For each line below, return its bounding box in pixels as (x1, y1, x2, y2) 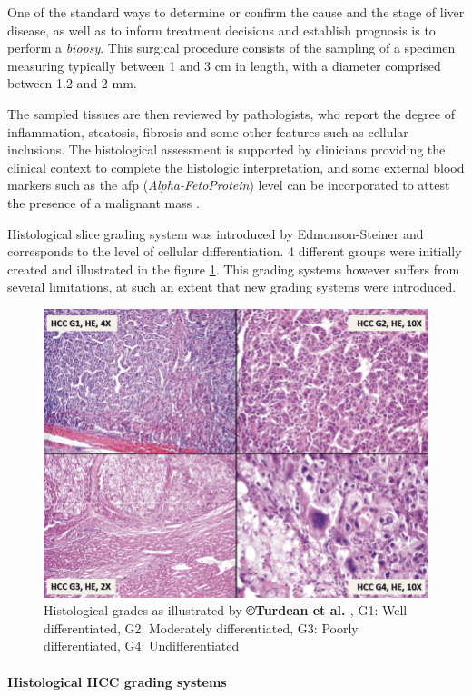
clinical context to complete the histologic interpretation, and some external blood (7, 157, 465, 176)
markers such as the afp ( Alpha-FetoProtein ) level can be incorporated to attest (7, 175, 450, 194)
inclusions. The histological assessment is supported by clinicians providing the (7, 140, 446, 159)
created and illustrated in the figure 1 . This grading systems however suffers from (7, 259, 460, 278)
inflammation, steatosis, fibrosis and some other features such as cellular (7, 122, 408, 141)
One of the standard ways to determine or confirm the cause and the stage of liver (7, 3, 465, 21)
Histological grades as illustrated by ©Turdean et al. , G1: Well (44, 601, 408, 620)
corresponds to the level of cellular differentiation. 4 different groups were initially (7, 242, 462, 261)
